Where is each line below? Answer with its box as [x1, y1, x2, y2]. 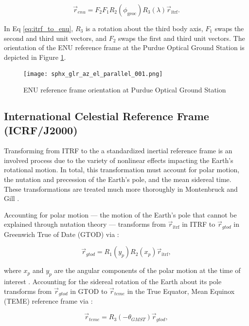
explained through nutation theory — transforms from [4, 219, 166, 229]
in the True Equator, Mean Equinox [127, 286, 235, 296]
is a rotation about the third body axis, [85, 23, 203, 33]
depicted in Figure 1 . [4, 52, 66, 62]
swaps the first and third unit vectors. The [118, 33, 245, 43]
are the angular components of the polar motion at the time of [54, 265, 241, 275]
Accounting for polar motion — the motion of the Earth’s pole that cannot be [4, 209, 237, 219]
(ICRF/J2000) [4, 123, 78, 138]
